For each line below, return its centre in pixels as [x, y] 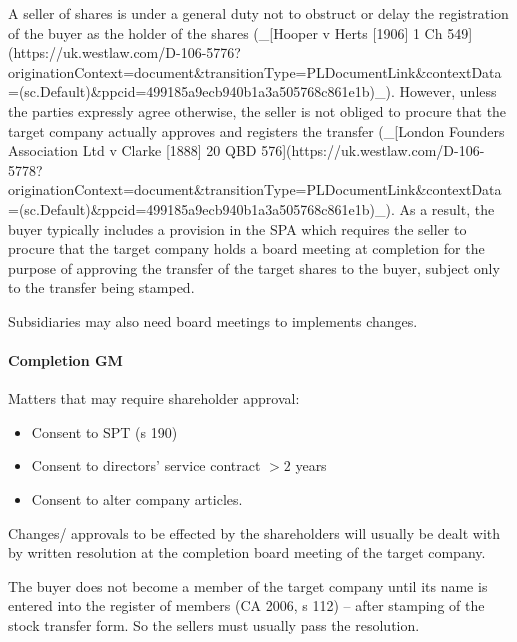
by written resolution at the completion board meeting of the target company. [247, 552]
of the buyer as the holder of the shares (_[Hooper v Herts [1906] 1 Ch [225, 32]
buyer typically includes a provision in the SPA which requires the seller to [237, 228]
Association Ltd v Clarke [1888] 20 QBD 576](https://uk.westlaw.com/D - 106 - [246, 150]
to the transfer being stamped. [101, 287]
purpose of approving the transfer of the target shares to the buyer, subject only [254, 267]
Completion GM [65, 360]
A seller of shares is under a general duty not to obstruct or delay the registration [258, 13]
